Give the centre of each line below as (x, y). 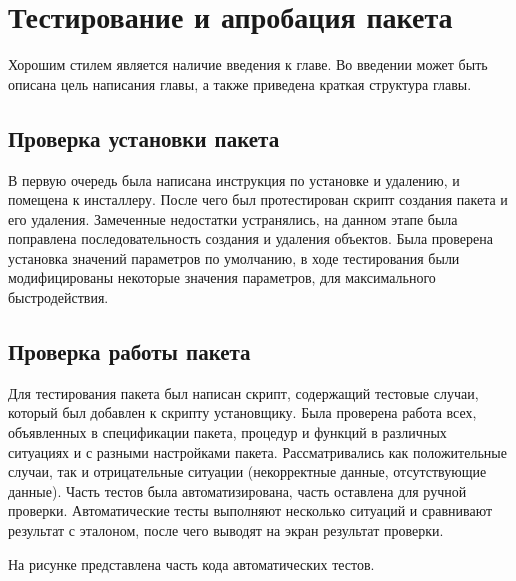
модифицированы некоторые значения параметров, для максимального (222, 277)
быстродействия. (58, 297)
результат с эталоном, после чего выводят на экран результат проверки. (226, 530)
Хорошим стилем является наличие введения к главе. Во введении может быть (248, 64)
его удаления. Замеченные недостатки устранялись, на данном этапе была (233, 218)
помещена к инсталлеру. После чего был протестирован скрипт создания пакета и (258, 199)
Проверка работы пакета (129, 351)
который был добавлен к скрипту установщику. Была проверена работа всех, (242, 412)
